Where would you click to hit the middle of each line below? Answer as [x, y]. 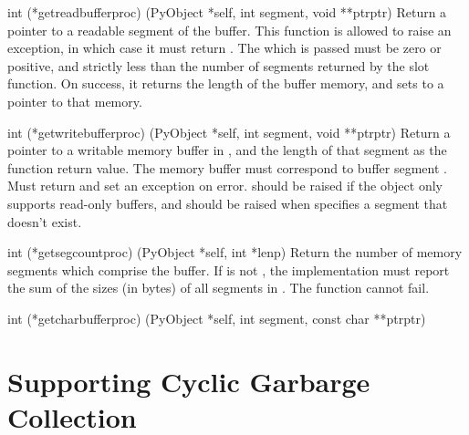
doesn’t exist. [45, 221]
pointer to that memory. [75, 101]
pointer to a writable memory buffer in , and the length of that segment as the [227, 150]
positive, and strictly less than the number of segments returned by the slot [219, 65]
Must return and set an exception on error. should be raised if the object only [225, 186]
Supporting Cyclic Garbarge [189, 381]
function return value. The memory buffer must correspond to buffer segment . [227, 167]
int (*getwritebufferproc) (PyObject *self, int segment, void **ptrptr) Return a [229, 132]
